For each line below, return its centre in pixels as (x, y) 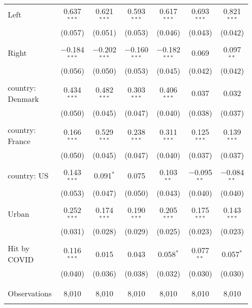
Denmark (24, 98)
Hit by (19, 248)
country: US (28, 175)
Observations (30, 293)
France (19, 141)
